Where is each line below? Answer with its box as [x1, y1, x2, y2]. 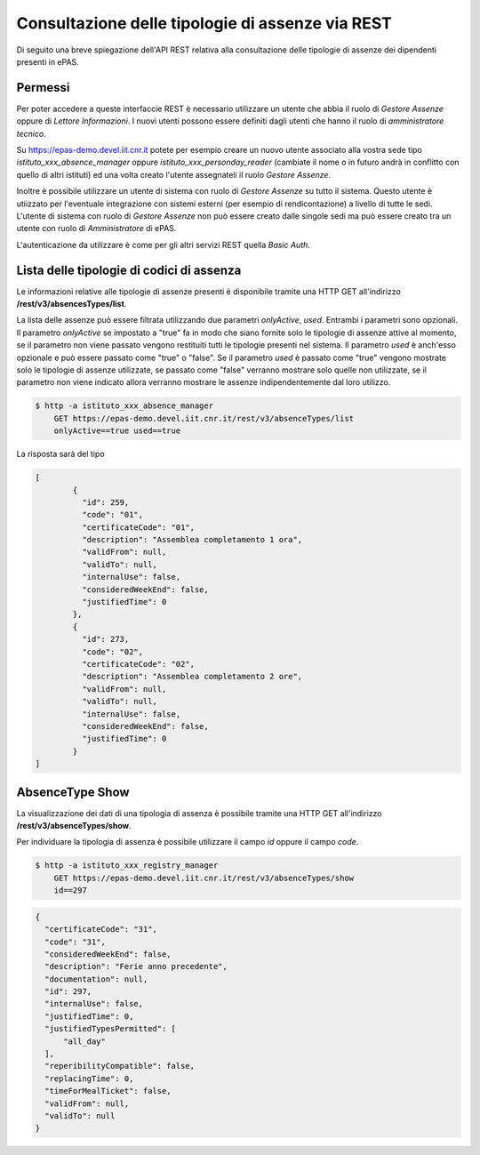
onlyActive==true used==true [53, 426, 181, 436]
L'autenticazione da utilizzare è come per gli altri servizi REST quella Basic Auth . [16, 239, 311, 250]
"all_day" [63, 1036, 107, 1047]
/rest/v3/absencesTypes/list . [16, 299, 127, 309]
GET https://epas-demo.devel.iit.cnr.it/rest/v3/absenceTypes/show [53, 872, 355, 883]
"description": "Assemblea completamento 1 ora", [81, 534, 303, 545]
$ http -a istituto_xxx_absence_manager [35, 401, 213, 411]
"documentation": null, [44, 974, 148, 984]
